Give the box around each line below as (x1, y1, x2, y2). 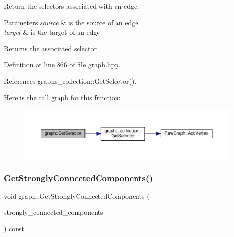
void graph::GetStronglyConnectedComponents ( (4, 190, 150, 201)
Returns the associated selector (4, 43, 97, 53)
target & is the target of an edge (4, 27, 100, 37)
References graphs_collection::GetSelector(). (4, 75, 136, 86)
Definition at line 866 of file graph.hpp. (4, 59, 121, 70)
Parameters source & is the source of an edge (4, 17, 138, 27)
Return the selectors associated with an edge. (4, 1, 139, 11)
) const (4, 223, 25, 234)
